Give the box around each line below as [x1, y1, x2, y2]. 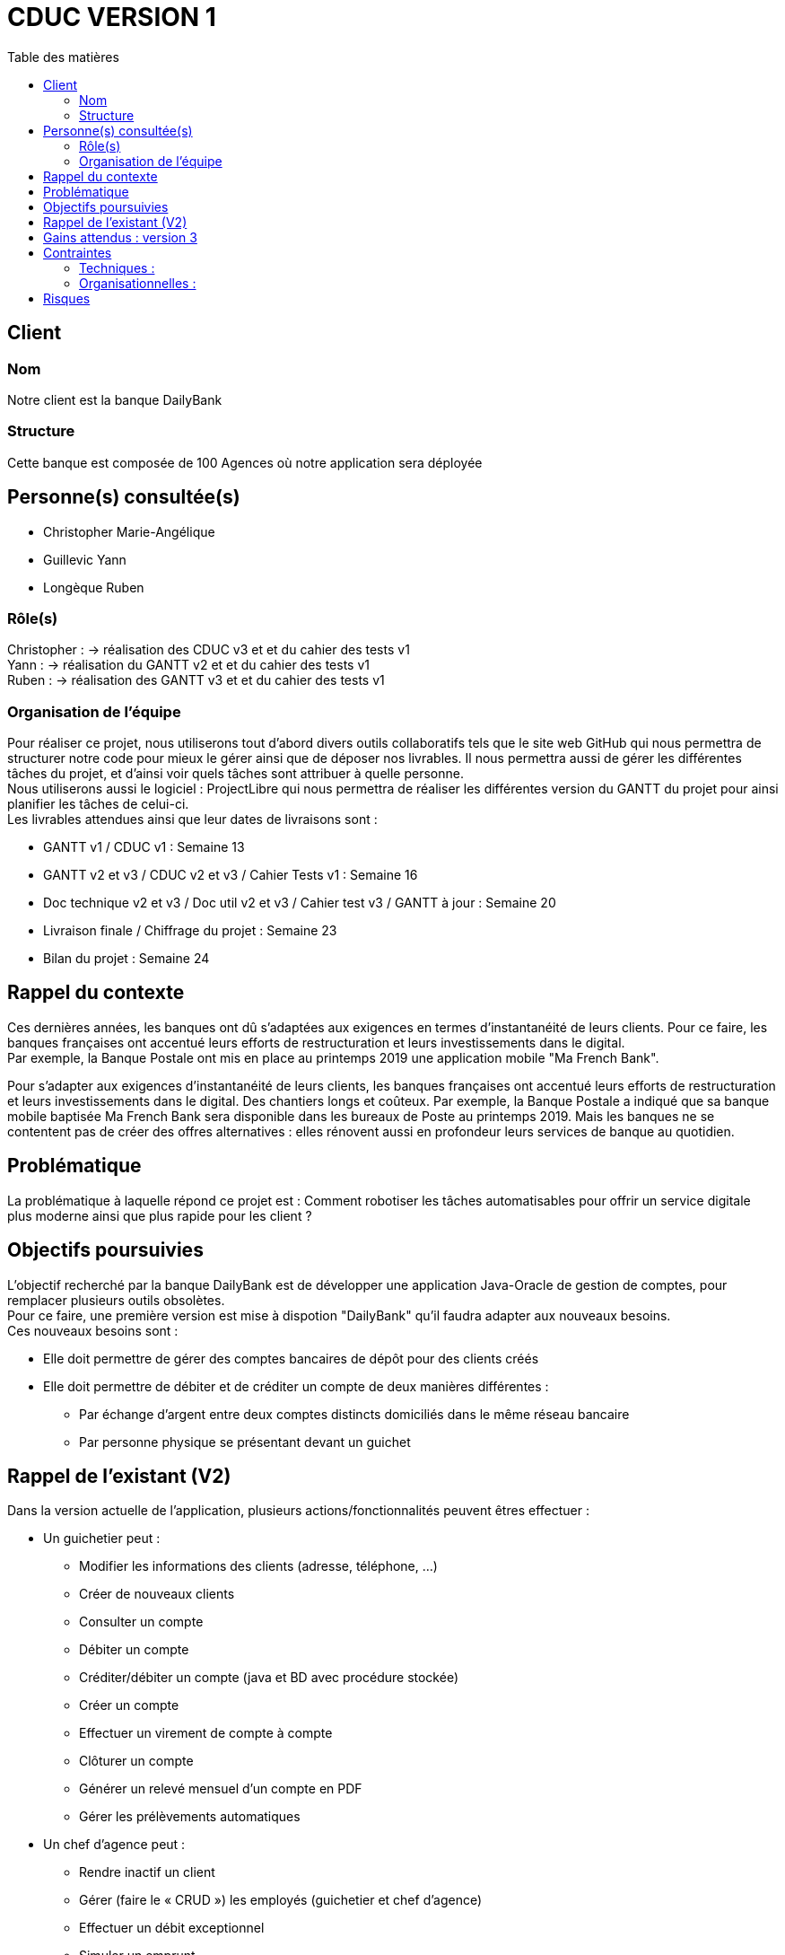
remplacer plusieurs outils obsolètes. [7, 1292, 225, 1308]
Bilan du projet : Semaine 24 [43, 951, 210, 967]
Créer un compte [79, 1697, 179, 1714]
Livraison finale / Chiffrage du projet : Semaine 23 [43, 923, 337, 939]
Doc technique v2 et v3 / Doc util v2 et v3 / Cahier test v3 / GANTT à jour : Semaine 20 [43, 895, 556, 911]
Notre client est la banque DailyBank [7, 391, 222, 408]
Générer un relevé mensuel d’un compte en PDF [79, 1781, 362, 1797]
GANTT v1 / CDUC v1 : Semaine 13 [43, 839, 245, 855]
